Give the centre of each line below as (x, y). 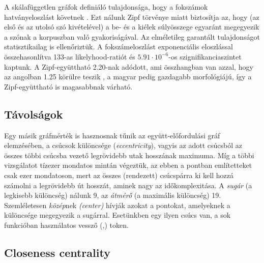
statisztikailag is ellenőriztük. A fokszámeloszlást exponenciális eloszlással (119, 47)
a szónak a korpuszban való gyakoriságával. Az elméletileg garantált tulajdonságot (132, 36)
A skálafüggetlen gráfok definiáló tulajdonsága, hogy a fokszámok (106, 7)
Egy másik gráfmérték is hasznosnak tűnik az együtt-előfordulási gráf (112, 135)
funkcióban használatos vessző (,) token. (66, 225)
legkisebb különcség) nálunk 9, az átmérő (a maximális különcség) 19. (113, 195)
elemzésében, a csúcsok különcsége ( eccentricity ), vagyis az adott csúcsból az (123, 145)
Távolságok (34, 114)
